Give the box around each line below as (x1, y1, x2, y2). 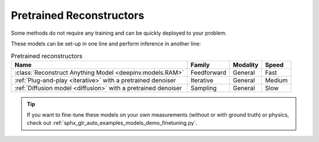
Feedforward (190, 68, 227, 77)
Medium (265, 76, 288, 84)
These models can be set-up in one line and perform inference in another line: (11, 40, 201, 47)
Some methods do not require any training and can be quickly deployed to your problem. (11, 29, 227, 37)
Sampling (190, 84, 217, 92)
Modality (233, 61, 259, 69)
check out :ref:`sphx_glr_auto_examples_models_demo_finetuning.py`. (27, 120, 197, 127)
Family (190, 61, 210, 69)
